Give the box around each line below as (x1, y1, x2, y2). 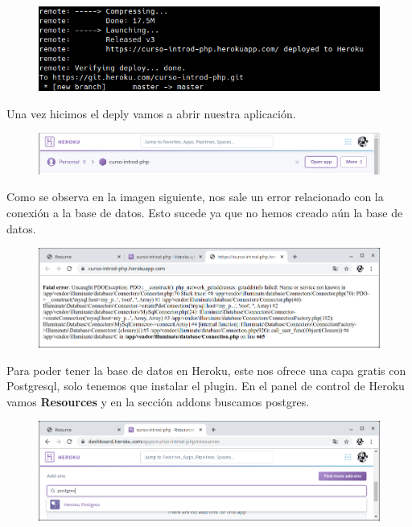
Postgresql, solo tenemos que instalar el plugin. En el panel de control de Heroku (6, 377, 405, 394)
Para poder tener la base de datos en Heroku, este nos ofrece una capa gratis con (6, 361, 406, 378)
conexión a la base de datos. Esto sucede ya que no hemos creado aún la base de (6, 204, 403, 221)
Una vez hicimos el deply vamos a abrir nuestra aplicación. (6, 105, 296, 121)
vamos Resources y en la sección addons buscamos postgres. (6, 393, 310, 410)
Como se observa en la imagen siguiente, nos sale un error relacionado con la (6, 188, 384, 205)
